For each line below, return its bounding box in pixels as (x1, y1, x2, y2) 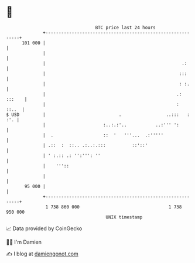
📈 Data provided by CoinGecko (6, 225, 83, 232)
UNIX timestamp (105, 214, 143, 220)
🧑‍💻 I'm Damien (6, 238, 42, 245)
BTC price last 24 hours (95, 25, 156, 30)
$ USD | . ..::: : (6, 111, 190, 118)
